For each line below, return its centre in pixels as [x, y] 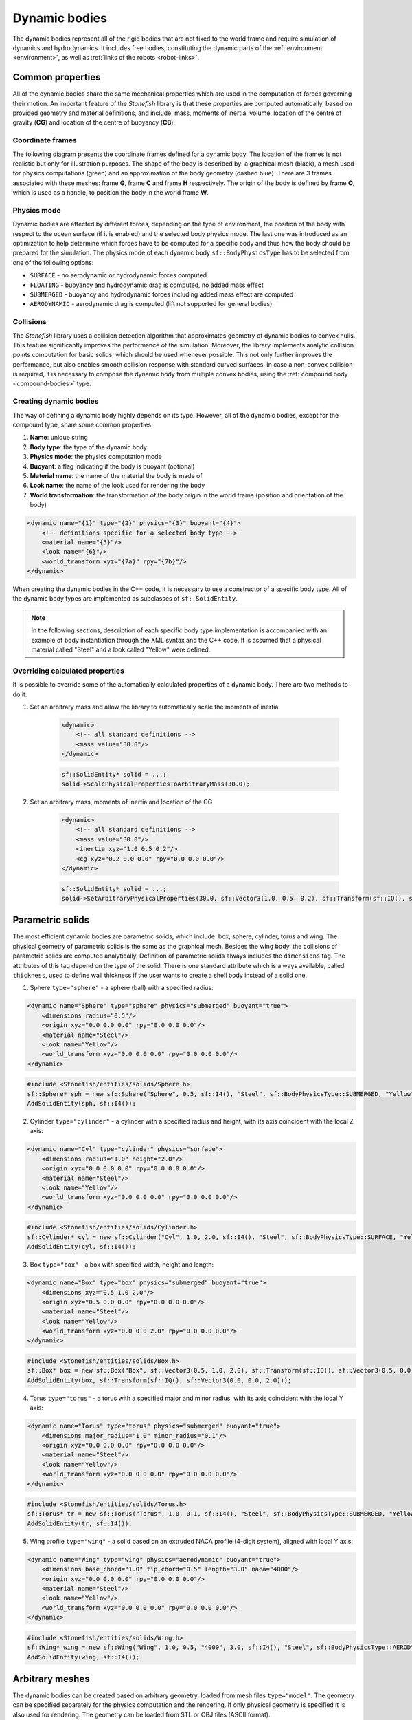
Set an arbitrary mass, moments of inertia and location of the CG [121, 802]
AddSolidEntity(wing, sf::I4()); [83, 1657]
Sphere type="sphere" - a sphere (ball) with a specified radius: [122, 988]
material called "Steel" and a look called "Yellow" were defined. [121, 649]
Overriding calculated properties [69, 671]
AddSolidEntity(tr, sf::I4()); [80, 1523]
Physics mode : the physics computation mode [96, 457]
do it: [20, 694]
